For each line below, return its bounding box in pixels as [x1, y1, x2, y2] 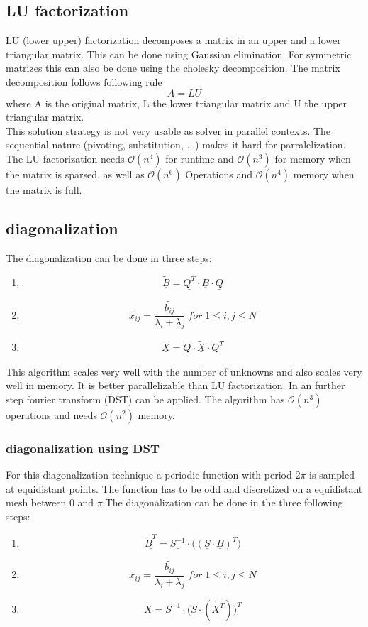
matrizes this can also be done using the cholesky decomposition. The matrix [6, 60, 340, 75]
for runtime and [165, 151, 234, 165]
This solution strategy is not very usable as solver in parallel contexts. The [6, 123, 331, 138]
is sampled [309, 467, 355, 482]
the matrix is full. [6, 182, 82, 197]
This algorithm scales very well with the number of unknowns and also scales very [6, 364, 362, 378]
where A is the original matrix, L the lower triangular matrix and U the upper [6, 95, 347, 110]
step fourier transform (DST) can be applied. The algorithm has [6, 391, 285, 406]
